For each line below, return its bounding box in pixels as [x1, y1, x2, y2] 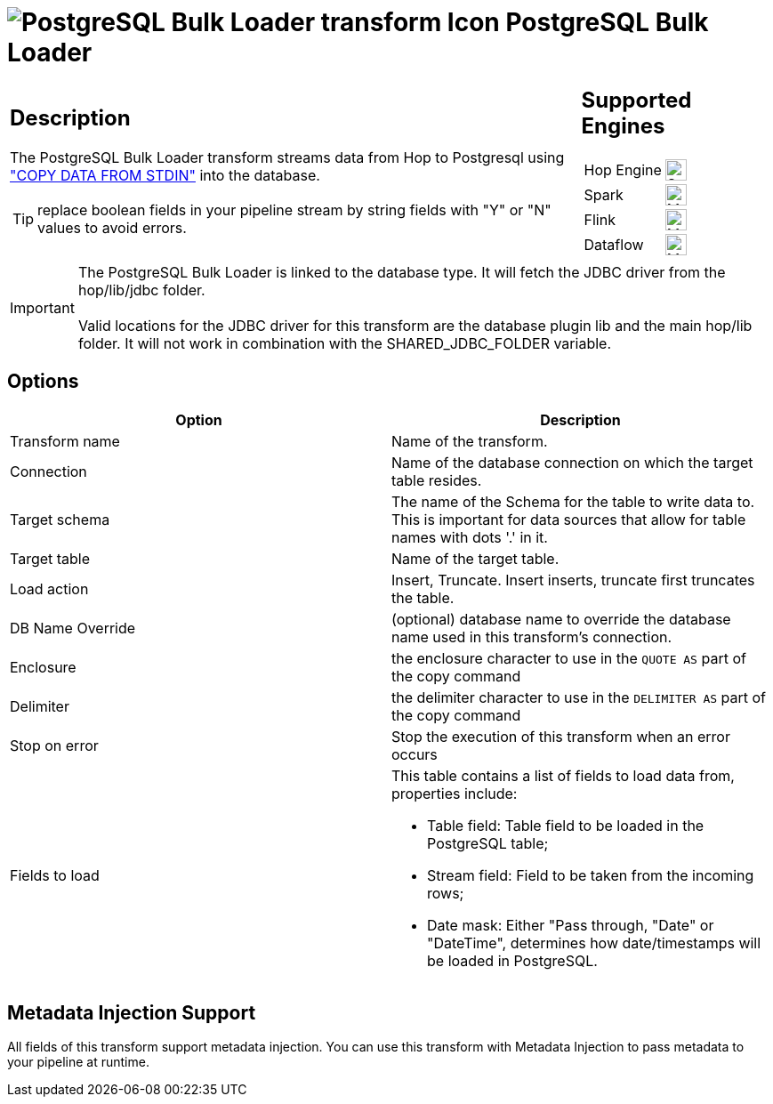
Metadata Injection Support [7, 1001, 256, 1024]
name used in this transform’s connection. [391, 627, 672, 646]
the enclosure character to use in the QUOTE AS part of [391, 649, 746, 667]
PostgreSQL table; [427, 834, 549, 852]
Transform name [10, 431, 120, 450]
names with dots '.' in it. [391, 528, 548, 546]
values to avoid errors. [37, 219, 187, 238]
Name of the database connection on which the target [391, 453, 753, 471]
